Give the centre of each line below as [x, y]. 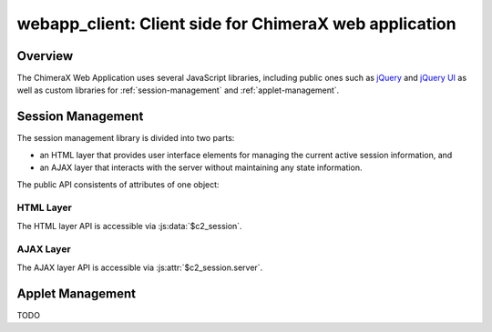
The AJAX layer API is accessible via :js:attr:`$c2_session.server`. [140, 267]
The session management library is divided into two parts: [126, 138]
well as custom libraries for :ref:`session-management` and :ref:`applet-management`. [178, 90]
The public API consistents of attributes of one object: [118, 184]
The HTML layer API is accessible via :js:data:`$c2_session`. [129, 226]
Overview [45, 56]
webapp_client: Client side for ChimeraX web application [236, 24]
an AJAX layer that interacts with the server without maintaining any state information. [201, 167]
